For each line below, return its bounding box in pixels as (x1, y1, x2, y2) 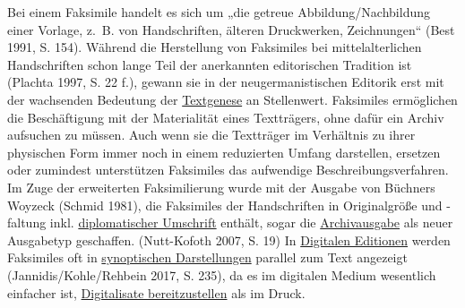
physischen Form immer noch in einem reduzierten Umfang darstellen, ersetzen (7, 142, 441, 161)
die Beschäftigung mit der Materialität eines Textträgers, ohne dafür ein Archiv (7, 107, 444, 126)
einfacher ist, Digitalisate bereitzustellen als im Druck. (7, 283, 306, 302)
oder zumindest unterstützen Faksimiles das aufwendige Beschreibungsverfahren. (7, 160, 449, 179)
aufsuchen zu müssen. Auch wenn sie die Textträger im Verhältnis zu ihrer (7, 125, 416, 144)
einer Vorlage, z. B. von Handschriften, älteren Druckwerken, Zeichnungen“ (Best (7, 20, 455, 38)
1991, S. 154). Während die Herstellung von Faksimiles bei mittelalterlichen (7, 38, 422, 56)
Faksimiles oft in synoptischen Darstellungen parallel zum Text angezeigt (7, 248, 408, 267)
